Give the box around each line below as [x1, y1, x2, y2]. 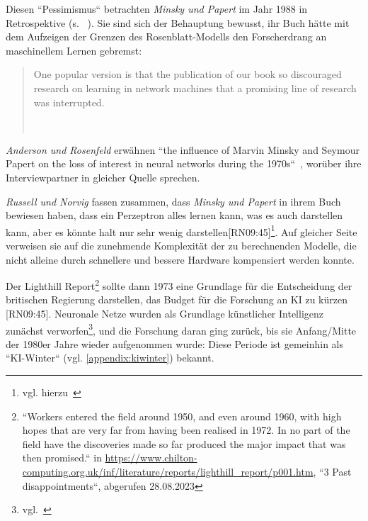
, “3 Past [313, 464, 352, 478]
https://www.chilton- [105, 450, 197, 465]
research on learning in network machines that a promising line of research [33, 80, 357, 95]
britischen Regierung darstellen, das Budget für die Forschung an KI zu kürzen [6, 292, 347, 307]
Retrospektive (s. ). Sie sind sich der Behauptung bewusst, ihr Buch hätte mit [6, 15, 350, 30]
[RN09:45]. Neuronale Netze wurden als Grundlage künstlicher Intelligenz [6, 306, 324, 320]
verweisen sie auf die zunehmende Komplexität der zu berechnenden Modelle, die [6, 237, 357, 252]
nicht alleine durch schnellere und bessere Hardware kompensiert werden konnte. [6, 252, 355, 267]
